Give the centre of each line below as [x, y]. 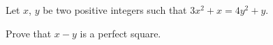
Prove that [29, 33]
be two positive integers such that [115, 10]
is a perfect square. [120, 33]
